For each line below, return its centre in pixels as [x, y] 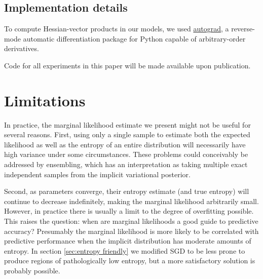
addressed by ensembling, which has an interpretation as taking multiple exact [126, 164]
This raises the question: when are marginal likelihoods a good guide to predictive [131, 221]
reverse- [243, 29]
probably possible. [32, 271]
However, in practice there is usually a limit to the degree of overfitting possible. [129, 211]
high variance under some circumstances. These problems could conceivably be [126, 154]
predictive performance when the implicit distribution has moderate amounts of [128, 241]
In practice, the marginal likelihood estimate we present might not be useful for [127, 124]
